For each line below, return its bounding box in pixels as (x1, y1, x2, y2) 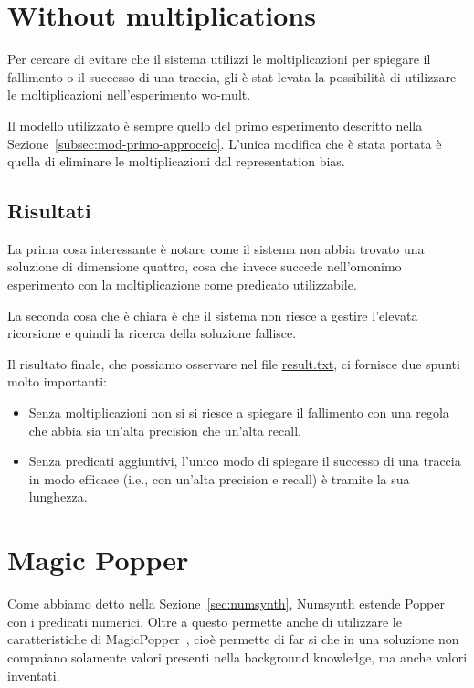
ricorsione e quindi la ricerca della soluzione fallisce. (7, 323, 297, 343)
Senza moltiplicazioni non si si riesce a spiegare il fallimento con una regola (28, 403, 449, 422)
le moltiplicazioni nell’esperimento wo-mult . (7, 85, 251, 104)
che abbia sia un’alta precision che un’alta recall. (28, 420, 301, 439)
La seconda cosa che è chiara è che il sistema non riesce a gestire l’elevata (7, 305, 418, 324)
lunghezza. (28, 487, 88, 506)
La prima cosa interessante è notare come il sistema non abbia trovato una (7, 238, 425, 258)
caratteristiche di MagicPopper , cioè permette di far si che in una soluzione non (7, 630, 459, 649)
